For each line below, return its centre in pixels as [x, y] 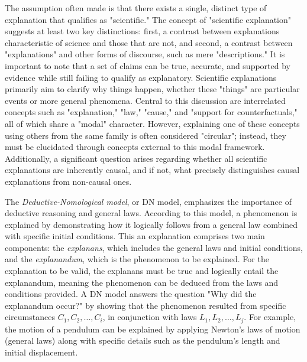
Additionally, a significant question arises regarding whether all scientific [136, 158]
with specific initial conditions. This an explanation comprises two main [135, 236]
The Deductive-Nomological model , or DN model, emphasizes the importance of [148, 201]
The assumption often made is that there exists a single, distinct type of [136, 8]
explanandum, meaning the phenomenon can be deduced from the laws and [142, 282]
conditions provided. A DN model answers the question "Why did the [131, 294]
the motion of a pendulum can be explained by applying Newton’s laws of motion [153, 329]
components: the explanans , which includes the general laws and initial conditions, [154, 247]
